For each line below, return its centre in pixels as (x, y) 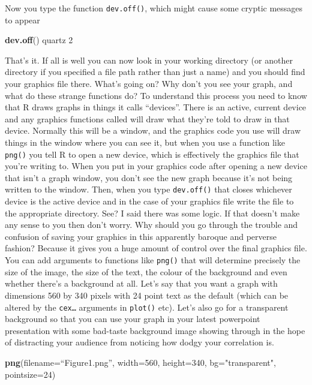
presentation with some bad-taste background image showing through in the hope (155, 330)
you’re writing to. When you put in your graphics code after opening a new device (156, 166)
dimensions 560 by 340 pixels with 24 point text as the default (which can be (147, 295)
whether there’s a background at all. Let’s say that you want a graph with (141, 283)
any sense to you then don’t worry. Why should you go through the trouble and (151, 225)
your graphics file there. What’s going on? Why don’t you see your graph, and (149, 84)
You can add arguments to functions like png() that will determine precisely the (153, 260)
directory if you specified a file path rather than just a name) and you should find (155, 72)
